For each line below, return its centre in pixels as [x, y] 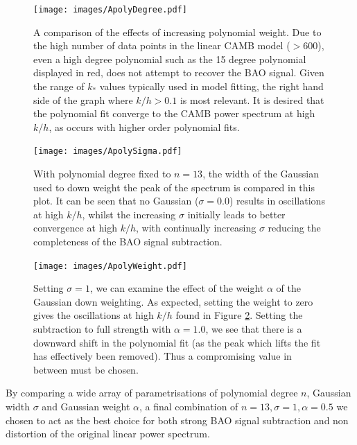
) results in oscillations [277, 201]
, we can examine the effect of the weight [177, 288]
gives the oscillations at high [94, 315]
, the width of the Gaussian [261, 174]
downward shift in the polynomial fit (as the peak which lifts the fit [177, 342]
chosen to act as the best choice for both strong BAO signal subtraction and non [177, 420]
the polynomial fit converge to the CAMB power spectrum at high [174, 113]
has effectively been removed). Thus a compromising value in [163, 356]
